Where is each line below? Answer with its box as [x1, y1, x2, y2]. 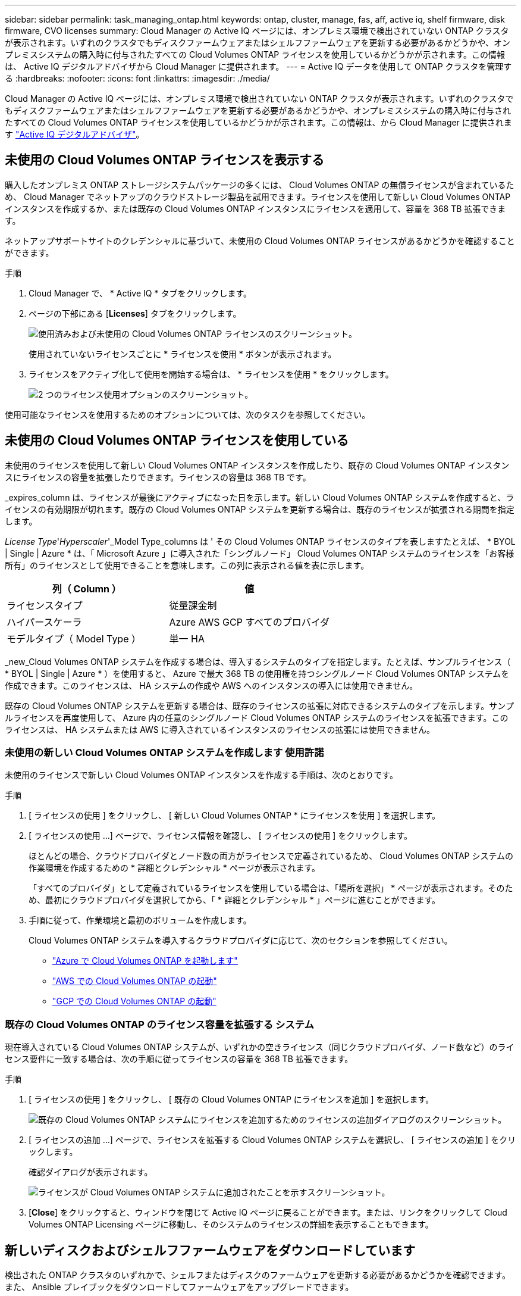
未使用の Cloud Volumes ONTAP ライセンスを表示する [5, 152, 324, 168]
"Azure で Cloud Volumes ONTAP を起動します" [52, 955, 238, 966]
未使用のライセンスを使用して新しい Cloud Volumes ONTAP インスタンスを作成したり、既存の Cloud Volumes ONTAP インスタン [5, 460, 510, 470]
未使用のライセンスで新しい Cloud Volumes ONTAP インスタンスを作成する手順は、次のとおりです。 [5, 770, 398, 780]
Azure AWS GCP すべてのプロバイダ [169, 616, 330, 628]
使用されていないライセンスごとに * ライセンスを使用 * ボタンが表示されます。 [29, 348, 337, 359]
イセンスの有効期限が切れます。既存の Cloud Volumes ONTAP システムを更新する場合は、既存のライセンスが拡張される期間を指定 [5, 504, 514, 514]
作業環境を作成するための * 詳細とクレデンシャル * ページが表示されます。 [29, 863, 321, 873]
